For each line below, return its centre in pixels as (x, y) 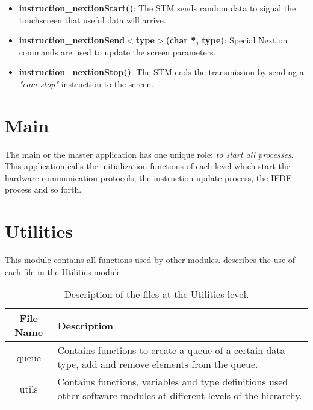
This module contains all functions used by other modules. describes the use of (150, 260)
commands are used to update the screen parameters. (117, 51)
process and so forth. (43, 189)
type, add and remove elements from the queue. (158, 364)
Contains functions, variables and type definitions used (173, 382)
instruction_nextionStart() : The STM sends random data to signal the (157, 8)
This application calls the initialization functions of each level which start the (148, 166)
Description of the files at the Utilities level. (156, 294)
